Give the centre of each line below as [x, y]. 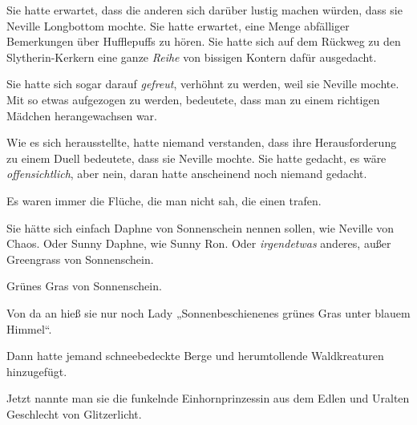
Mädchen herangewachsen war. [82, 115]
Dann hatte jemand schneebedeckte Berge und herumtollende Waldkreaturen [195, 356]
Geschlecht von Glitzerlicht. [74, 413]
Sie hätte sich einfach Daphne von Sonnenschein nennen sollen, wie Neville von [200, 227]
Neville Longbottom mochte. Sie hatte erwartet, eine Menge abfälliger [178, 25]
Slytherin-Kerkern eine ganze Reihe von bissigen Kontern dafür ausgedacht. [192, 57]
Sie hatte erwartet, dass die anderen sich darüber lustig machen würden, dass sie [204, 10]
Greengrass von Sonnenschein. [80, 259]
